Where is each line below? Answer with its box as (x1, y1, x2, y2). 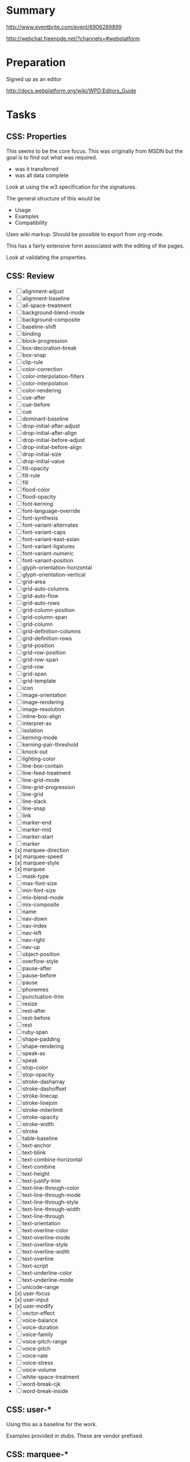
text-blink (22, 1149, 46, 1156)
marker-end (22, 818, 52, 826)
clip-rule (22, 358, 43, 366)
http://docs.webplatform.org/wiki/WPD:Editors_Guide (6, 87, 136, 94)
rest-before (22, 1014, 51, 1021)
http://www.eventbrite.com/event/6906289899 (6, 23, 122, 30)
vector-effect (22, 1309, 55, 1316)
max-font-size (22, 879, 58, 886)
